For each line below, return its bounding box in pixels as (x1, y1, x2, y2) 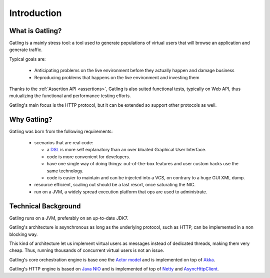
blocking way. (9, 231, 38, 237)
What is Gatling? (9, 27, 62, 35)
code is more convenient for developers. (46, 153, 130, 160)
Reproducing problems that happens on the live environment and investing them (34, 74, 199, 80)
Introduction (9, 8, 62, 19)
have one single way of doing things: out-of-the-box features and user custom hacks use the (46, 161, 238, 167)
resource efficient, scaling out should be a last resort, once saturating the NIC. (34, 182, 196, 188)
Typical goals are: (9, 56, 46, 62)
